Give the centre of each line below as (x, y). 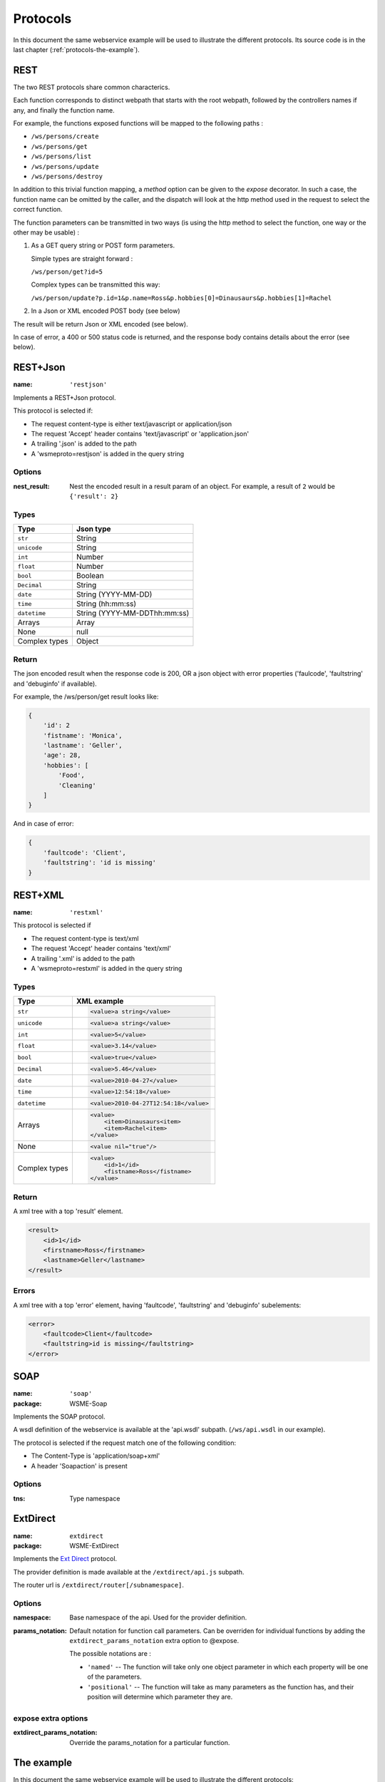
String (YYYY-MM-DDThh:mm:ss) (133, 613)
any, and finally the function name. (64, 110)
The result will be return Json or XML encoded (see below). (101, 324)
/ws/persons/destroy (67, 176)
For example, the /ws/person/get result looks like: (86, 696)
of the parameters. (114, 1677)
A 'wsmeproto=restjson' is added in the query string (108, 453)
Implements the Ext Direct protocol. (65, 1559)
